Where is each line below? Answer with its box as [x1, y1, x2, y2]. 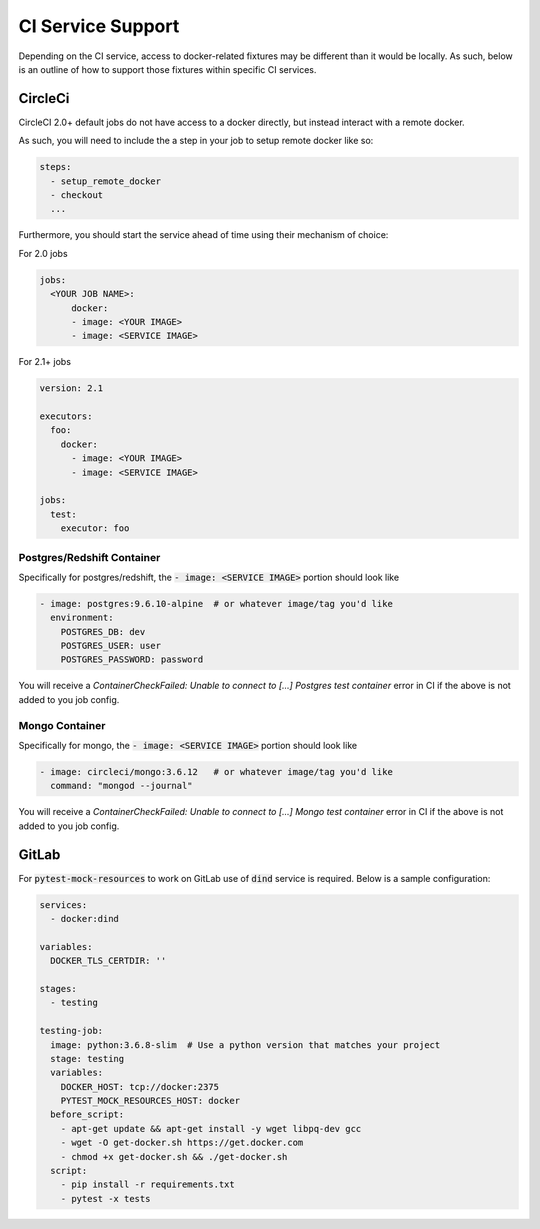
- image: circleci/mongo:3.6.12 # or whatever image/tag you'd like [39, 766, 394, 777]
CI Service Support [18, 15, 180, 37]
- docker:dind [50, 913, 120, 925]
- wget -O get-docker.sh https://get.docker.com [60, 1137, 304, 1149]
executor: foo [60, 523, 130, 534]
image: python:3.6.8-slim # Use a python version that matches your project [50, 1039, 441, 1050]
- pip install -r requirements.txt [60, 1179, 235, 1190]
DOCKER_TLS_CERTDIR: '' [50, 955, 167, 967]
